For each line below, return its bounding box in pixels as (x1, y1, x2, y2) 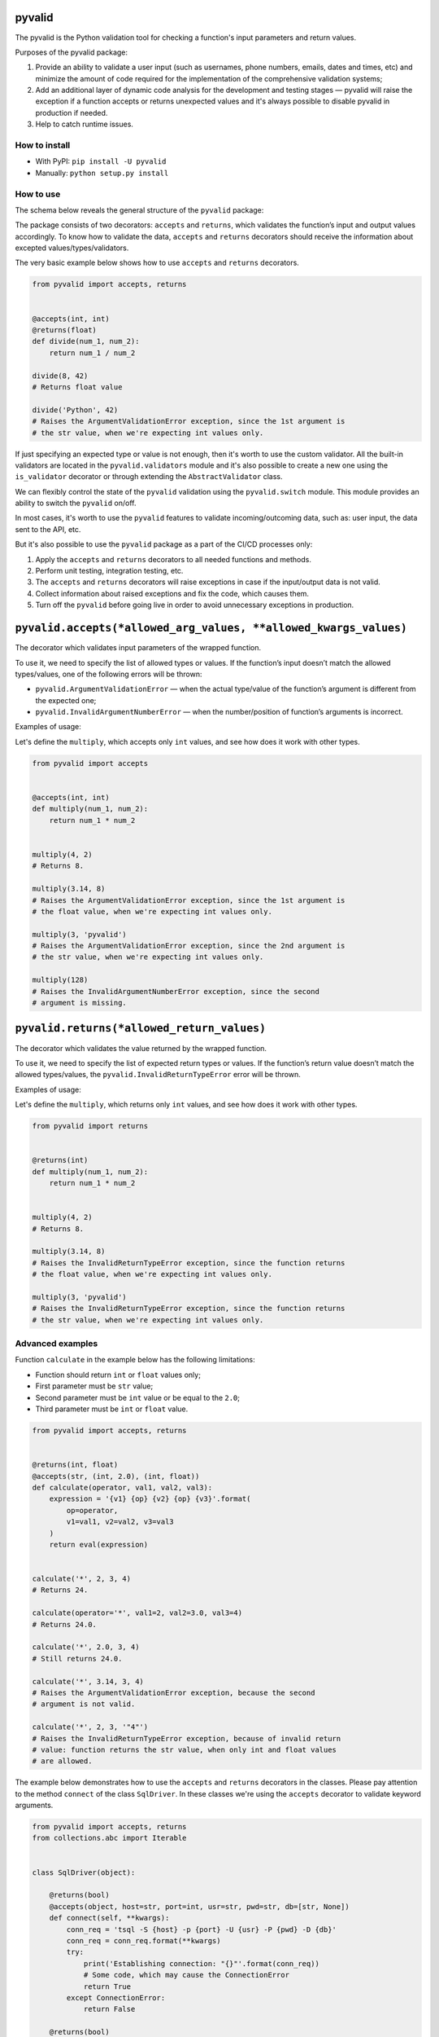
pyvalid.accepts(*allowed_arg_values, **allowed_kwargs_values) (15, 622, 408, 635)
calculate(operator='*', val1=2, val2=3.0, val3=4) (32, 1608, 243, 1617)
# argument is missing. (32, 998, 128, 1008)
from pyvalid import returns (32, 1121, 149, 1131)
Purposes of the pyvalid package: (15, 47, 128, 57)
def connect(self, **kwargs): (49, 1913, 170, 1923)
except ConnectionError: (66, 1993, 166, 2002)
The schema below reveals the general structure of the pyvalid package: (15, 205, 264, 215)
